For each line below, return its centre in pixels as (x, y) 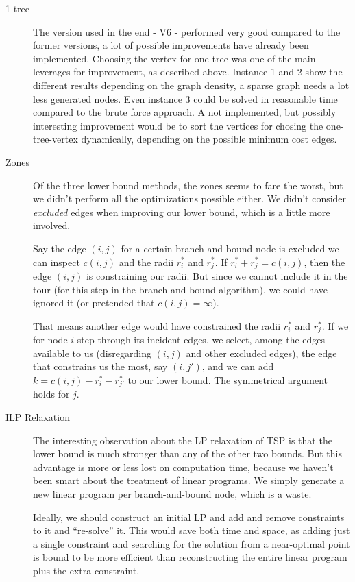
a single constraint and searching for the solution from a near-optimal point (192, 543)
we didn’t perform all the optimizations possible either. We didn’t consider (190, 198)
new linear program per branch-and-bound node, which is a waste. (172, 493)
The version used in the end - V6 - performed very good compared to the (187, 31)
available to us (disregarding (92, 353)
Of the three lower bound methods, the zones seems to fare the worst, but (188, 185)
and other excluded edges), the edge (261, 353)
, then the (325, 262)
